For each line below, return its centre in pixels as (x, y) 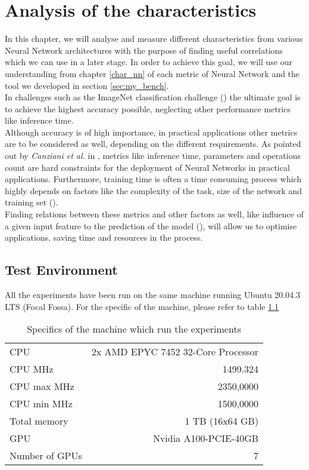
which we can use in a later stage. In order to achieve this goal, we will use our (149, 62)
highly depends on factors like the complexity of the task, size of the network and (153, 190)
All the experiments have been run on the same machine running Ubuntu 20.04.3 (153, 295)
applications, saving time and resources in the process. (104, 237)
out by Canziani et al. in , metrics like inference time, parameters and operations (153, 156)
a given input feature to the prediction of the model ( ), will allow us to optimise (151, 225)
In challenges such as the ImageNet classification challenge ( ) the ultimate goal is (153, 97)
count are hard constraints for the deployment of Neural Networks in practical (147, 167)
